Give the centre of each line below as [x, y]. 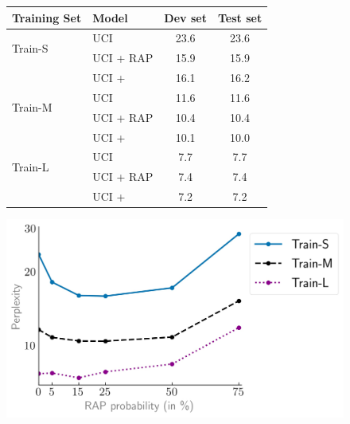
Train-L [31, 166]
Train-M [32, 107]
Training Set [47, 17]
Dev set [185, 17]
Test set [240, 17]
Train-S [30, 47]
